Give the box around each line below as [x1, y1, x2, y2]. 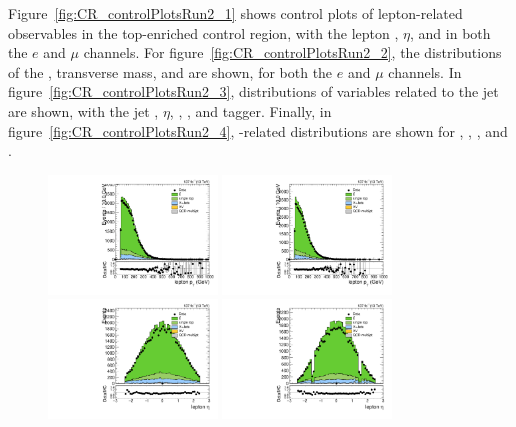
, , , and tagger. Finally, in [169, 100, 332, 121]
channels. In [388, 61, 462, 82]
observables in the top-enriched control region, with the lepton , [8, 22, 399, 43]
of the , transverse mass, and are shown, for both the [8, 61, 333, 82]
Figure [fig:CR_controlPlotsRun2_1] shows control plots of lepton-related [8, 3, 463, 23]
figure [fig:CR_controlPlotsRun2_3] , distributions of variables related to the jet [8, 81, 499, 102]
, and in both [410, 22, 491, 43]
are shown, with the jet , [8, 100, 159, 121]
